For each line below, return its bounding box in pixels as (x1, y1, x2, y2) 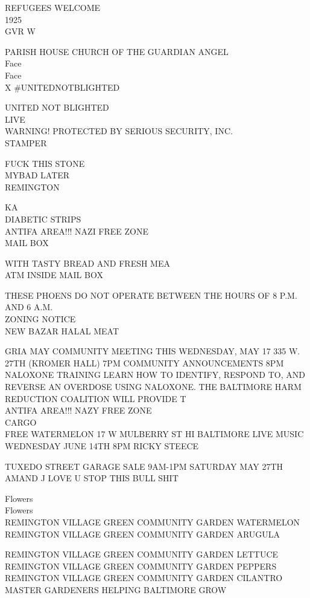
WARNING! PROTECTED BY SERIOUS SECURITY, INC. (5, 125, 233, 137)
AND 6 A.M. (5, 301, 53, 313)
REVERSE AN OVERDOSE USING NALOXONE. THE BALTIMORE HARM (5, 380, 302, 393)
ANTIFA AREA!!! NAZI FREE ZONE (5, 224, 149, 237)
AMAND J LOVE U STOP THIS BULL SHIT (5, 472, 179, 484)
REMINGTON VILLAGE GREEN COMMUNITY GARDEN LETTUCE (5, 548, 279, 561)
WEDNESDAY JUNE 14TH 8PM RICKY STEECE (5, 440, 199, 452)
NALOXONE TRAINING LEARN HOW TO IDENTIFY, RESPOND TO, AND (5, 368, 305, 381)
